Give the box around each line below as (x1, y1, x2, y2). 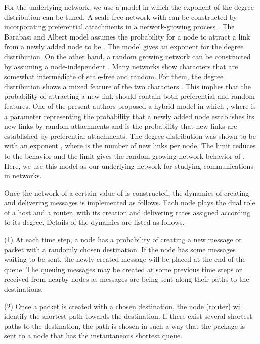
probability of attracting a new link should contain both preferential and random (4, 91, 255, 101)
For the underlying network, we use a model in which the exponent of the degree (4, 2, 254, 12)
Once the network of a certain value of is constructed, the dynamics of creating (4, 187, 249, 198)
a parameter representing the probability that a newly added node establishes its (4, 110, 254, 121)
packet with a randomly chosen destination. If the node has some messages (4, 244, 236, 254)
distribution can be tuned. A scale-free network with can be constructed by (4, 11, 237, 22)
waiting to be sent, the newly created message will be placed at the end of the (4, 254, 246, 264)
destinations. (4, 284, 44, 294)
